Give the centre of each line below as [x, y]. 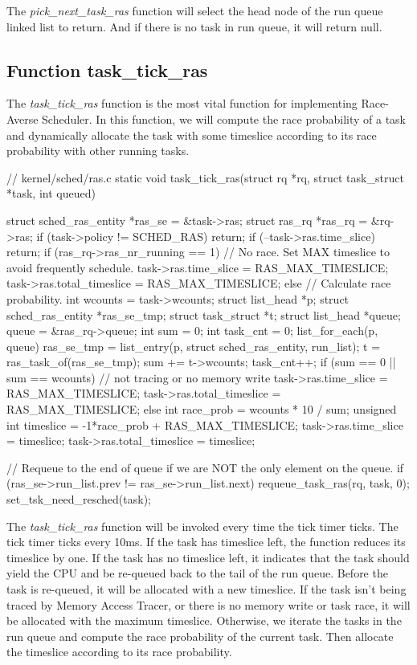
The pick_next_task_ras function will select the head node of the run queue [195, 10]
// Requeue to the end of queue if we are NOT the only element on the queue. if [205, 467]
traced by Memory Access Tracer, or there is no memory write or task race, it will [208, 604]
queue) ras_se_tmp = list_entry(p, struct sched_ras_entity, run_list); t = [194, 346]
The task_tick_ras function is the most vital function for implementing [182, 103]
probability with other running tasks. [98, 151]
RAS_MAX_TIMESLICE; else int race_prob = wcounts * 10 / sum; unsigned [202, 409]
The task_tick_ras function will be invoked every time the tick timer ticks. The [202, 526]
